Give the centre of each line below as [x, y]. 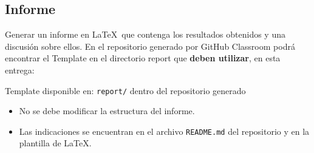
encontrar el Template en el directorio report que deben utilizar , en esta [143, 58]
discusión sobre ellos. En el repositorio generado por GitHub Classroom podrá [150, 46]
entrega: [20, 70]
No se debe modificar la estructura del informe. [107, 111]
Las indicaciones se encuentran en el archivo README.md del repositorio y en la [164, 131]
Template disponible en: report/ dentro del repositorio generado [125, 90]
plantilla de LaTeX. [55, 143]
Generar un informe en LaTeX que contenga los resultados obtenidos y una [145, 34]
